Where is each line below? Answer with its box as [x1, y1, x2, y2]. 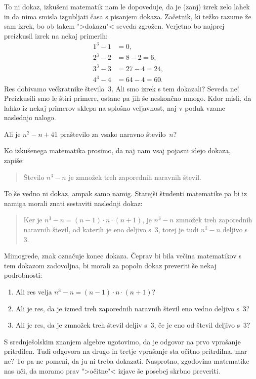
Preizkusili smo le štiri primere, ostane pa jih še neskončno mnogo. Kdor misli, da [4, 93, 252, 103]
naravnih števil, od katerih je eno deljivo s [23, 224, 151, 235]
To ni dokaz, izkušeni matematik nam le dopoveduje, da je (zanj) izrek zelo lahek [4, 1, 250, 11]
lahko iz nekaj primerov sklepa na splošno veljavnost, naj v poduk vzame [4, 102, 225, 113]
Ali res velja [15, 287, 52, 296]
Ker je [23, 214, 43, 225]
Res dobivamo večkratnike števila [4, 83, 105, 93]
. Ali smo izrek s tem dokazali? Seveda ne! [111, 83, 239, 93]
